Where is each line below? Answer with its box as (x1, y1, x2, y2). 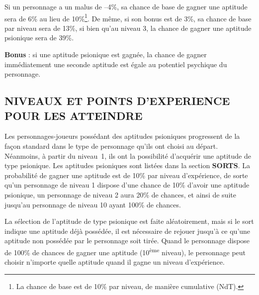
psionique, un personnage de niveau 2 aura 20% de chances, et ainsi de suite (4, 189, 236, 199)
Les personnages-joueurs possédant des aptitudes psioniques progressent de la (4, 131, 240, 141)
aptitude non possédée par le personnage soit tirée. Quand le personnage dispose (4, 235, 250, 246)
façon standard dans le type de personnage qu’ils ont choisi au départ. (4, 141, 218, 151)
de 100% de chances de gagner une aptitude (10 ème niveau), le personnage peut (4, 245, 246, 257)
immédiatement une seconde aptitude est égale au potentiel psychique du (4, 59, 227, 69)
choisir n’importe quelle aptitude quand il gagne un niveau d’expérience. (4, 257, 225, 267)
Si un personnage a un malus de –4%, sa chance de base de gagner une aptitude (4, 1, 248, 11)
